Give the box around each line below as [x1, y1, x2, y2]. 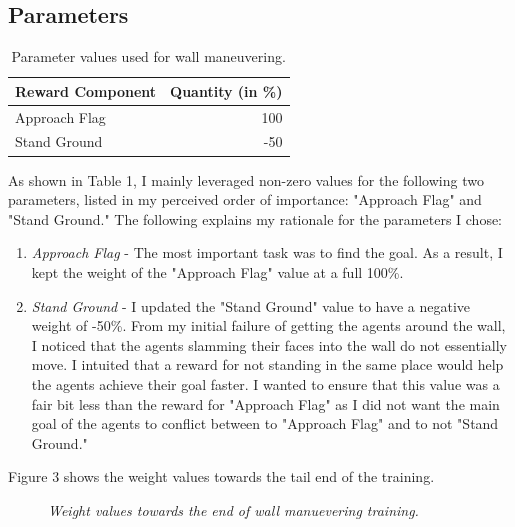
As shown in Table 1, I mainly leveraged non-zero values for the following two [8, 169, 484, 190]
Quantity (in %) [170, 80, 283, 101]
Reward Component [15, 80, 157, 101]
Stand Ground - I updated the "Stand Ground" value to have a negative [31, 295, 471, 316]
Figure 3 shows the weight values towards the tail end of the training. [8, 466, 435, 487]
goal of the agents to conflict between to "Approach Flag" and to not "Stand [31, 413, 499, 434]
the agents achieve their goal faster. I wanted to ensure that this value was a [31, 373, 500, 394]
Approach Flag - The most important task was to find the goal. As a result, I [31, 242, 503, 263]
